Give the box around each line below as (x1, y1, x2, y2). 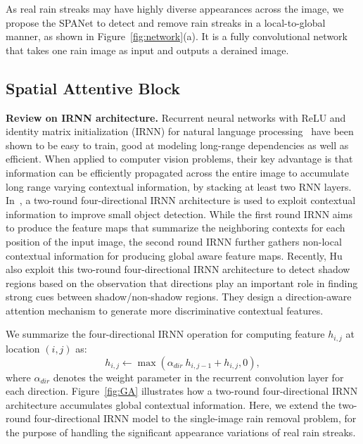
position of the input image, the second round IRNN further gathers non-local (6, 234, 342, 248)
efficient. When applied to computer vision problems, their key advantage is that (6, 151, 353, 166)
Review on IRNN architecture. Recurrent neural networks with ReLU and (6, 110, 346, 125)
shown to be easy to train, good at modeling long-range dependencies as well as (6, 137, 349, 152)
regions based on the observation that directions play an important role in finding (6, 275, 358, 290)
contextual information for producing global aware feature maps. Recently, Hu (6, 248, 343, 262)
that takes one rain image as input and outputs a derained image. (6, 42, 289, 57)
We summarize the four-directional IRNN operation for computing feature (6, 326, 325, 341)
